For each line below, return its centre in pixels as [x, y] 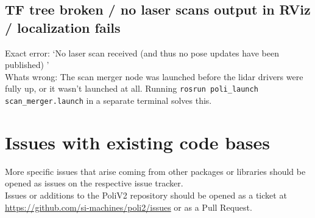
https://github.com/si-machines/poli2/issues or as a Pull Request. [129, 207]
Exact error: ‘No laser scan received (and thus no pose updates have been [142, 53]
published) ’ [27, 65]
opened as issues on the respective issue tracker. [94, 183]
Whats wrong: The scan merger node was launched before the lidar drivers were [154, 76]
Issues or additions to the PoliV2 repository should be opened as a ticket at [146, 195]
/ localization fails [63, 27]
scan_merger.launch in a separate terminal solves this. [108, 100]
